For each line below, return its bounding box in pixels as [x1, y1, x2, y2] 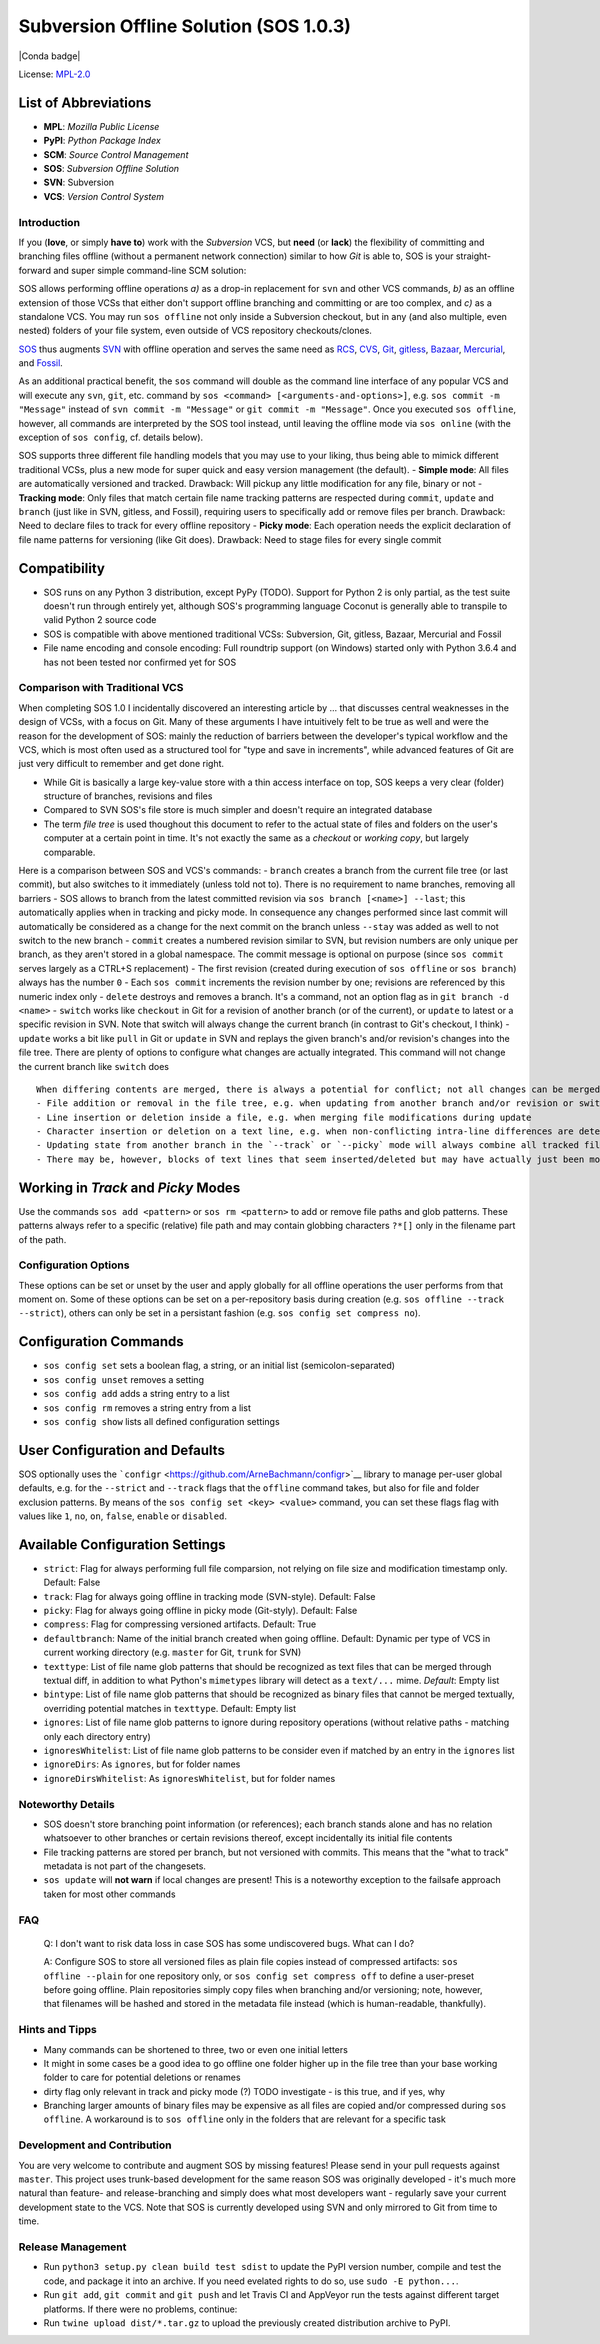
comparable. [43, 846, 96, 858]
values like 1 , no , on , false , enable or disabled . [18, 1510, 227, 1522]
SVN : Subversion [43, 176, 115, 189]
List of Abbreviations [18, 94, 152, 111]
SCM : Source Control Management [43, 148, 189, 160]
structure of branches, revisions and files [43, 790, 213, 802]
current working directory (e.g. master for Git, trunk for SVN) [43, 1646, 302, 1659]
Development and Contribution [18, 2138, 172, 2152]
